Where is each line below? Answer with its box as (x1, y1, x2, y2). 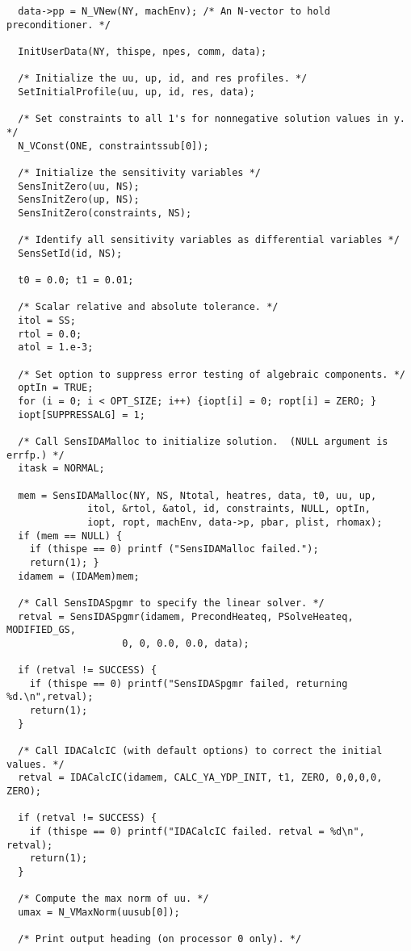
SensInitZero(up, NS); (18, 194, 140, 206)
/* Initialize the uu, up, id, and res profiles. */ (18, 73, 308, 85)
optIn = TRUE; (18, 382, 94, 394)
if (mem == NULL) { (18, 530, 123, 542)
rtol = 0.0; (18, 328, 82, 340)
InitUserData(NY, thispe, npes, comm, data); (18, 45, 267, 57)
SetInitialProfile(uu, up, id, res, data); (18, 86, 255, 98)
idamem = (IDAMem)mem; (18, 570, 140, 582)
